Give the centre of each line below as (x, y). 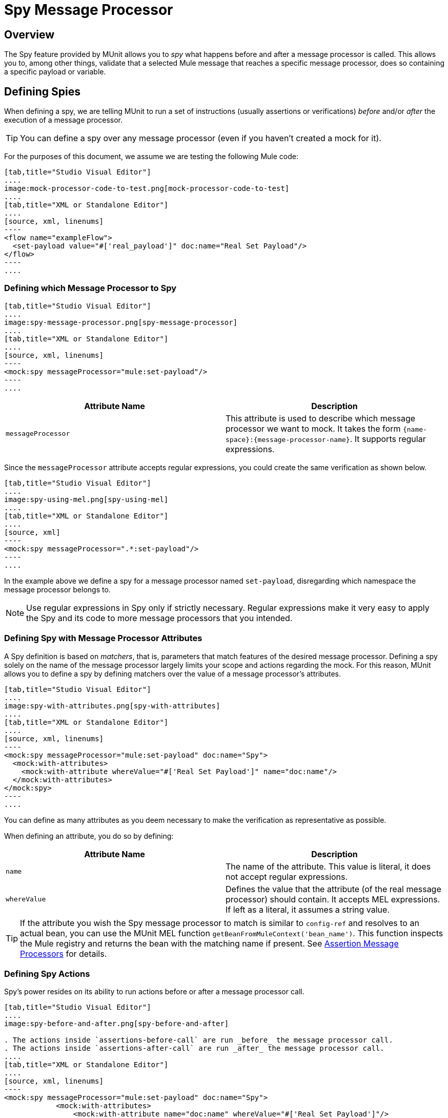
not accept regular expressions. (287, 876)
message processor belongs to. (57, 589)
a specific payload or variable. (55, 72)
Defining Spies (42, 91)
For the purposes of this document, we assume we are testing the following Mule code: (151, 157)
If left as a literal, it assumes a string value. (308, 909)
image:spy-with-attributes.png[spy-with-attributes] (112, 706)
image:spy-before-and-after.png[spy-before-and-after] (117, 1024)
